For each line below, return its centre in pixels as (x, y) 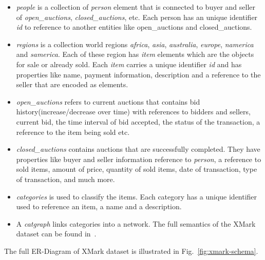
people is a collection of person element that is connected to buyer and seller (136, 7)
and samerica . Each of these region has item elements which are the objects (135, 54)
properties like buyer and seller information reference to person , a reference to (139, 159)
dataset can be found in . (56, 234)
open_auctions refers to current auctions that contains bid (108, 101)
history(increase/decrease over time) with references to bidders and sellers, (133, 112)
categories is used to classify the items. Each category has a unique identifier (137, 196)
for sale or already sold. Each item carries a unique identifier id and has (129, 64)
